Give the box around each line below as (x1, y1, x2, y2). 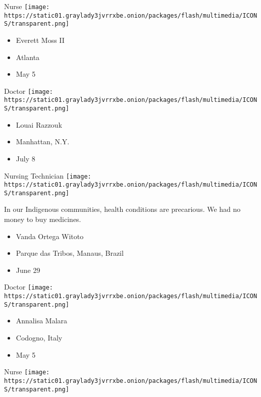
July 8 (16, 153, 35, 163)
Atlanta (16, 51, 40, 62)
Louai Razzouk (16, 119, 62, 130)
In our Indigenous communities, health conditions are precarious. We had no (4, 204, 241, 214)
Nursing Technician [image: (4, 170, 91, 181)
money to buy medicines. (4, 214, 81, 224)
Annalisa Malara (16, 315, 68, 326)
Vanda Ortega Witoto (16, 231, 84, 241)
